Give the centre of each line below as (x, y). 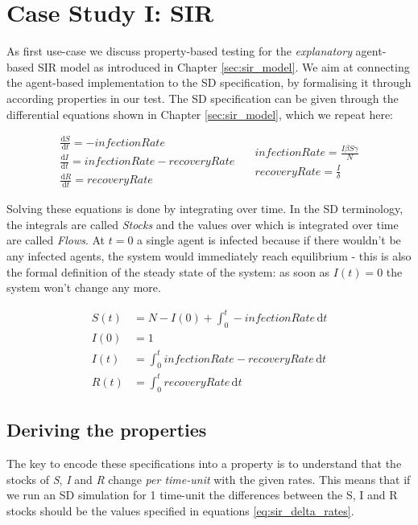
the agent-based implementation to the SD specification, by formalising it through (209, 82)
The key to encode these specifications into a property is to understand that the (204, 463)
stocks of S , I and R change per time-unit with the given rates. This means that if (209, 479)
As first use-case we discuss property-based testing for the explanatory (179, 51)
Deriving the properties (107, 430)
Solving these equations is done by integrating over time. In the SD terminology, (205, 209)
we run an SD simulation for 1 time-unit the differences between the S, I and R (202, 495)
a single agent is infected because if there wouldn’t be (269, 240)
